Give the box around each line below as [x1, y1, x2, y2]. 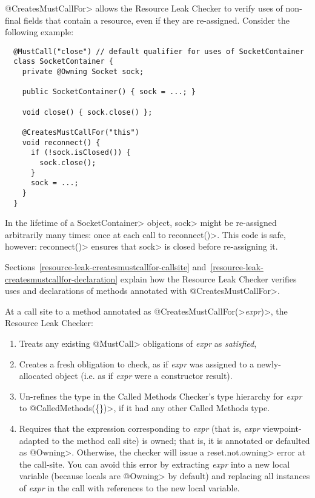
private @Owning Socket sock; [22, 67, 144, 77]
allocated [19, 369, 53, 382]
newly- [256, 357, 281, 370]
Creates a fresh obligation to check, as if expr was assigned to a [19, 357, 254, 370]
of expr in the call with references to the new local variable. [19, 481, 240, 494]
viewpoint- [262, 422, 302, 434]
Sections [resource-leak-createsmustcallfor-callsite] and [5, 261, 207, 273]
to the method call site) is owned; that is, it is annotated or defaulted [51, 434, 310, 446]
